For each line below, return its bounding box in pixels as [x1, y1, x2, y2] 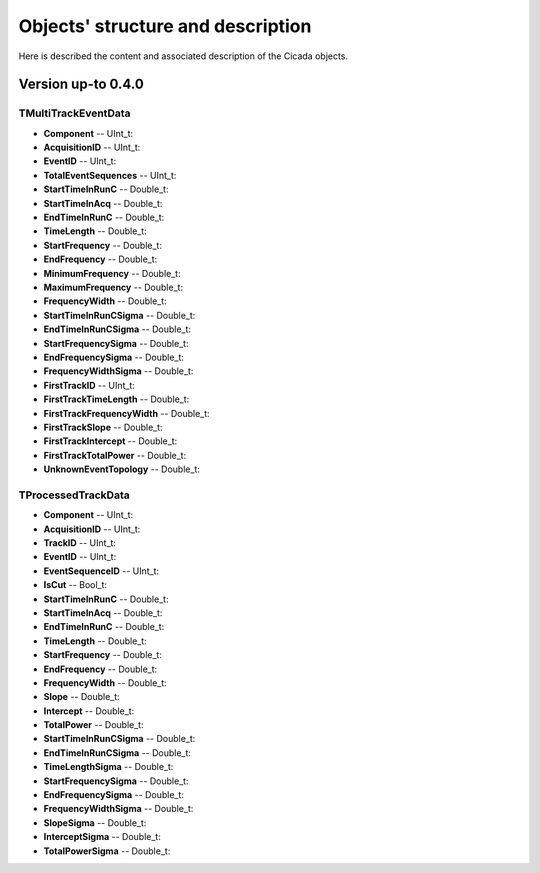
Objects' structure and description [18, 15, 312, 37]
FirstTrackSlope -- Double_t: [43, 421, 164, 433]
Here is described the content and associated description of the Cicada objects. [18, 50, 349, 62]
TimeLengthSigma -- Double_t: [43, 761, 174, 773]
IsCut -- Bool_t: [43, 579, 108, 591]
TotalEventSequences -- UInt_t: [43, 169, 177, 181]
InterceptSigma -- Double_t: [43, 831, 162, 843]
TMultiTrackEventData [18, 106, 131, 120]
